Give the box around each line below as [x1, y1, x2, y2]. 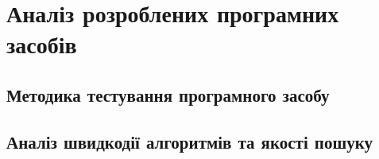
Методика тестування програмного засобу [6, 82, 330, 107]
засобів [6, 28, 77, 60]
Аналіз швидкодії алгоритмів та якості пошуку [6, 129, 373, 153]
